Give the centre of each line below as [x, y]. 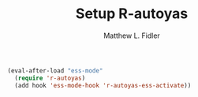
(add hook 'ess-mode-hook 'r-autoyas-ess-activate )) [103, 85]
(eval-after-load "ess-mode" [55, 71]
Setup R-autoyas [132, 14]
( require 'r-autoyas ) [50, 78]
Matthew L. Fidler [132, 35]
